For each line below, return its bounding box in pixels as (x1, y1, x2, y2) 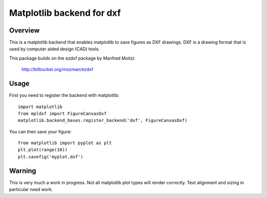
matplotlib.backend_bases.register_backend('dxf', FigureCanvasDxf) (18, 118, 187, 123)
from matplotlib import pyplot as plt (18, 140, 112, 146)
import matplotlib (18, 104, 63, 110)
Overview (9, 26, 40, 35)
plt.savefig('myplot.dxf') (18, 154, 84, 159)
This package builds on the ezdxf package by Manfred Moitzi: (9, 55, 135, 61)
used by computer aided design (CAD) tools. (9, 46, 100, 52)
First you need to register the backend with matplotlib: (9, 92, 120, 98)
